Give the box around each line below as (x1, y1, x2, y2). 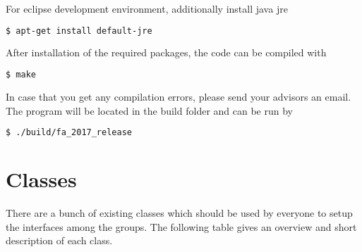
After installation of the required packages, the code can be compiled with (6, 45, 327, 60)
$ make (6, 70, 36, 80)
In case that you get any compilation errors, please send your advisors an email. (6, 89, 351, 103)
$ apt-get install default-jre (6, 25, 152, 36)
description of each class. (6, 233, 113, 248)
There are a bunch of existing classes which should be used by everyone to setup (6, 206, 353, 220)
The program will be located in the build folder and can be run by (6, 103, 293, 118)
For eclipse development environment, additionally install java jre (6, 1, 288, 15)
